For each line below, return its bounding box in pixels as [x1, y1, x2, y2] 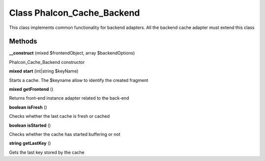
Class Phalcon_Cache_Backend [9, 7, 140, 18]
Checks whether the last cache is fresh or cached [9, 113, 110, 119]
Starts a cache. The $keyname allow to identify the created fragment [9, 77, 148, 83]
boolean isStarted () [9, 122, 51, 128]
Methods [9, 37, 37, 46]
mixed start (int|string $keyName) [9, 68, 79, 74]
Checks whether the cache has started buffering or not [9, 131, 120, 137]
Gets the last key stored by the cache [9, 149, 84, 155]
